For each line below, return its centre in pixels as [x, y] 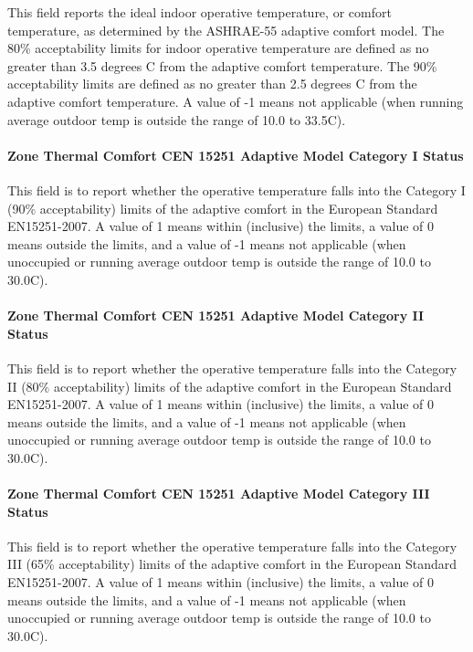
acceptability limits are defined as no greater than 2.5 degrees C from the [212, 84]
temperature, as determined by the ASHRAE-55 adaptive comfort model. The [226, 30]
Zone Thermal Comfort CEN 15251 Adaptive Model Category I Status [236, 155]
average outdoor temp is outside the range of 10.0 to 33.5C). [177, 119]
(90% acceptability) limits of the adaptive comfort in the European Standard [223, 208]
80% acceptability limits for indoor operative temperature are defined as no [218, 48]
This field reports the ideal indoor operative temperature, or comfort [200, 12]
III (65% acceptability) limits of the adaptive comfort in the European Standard [232, 564]
